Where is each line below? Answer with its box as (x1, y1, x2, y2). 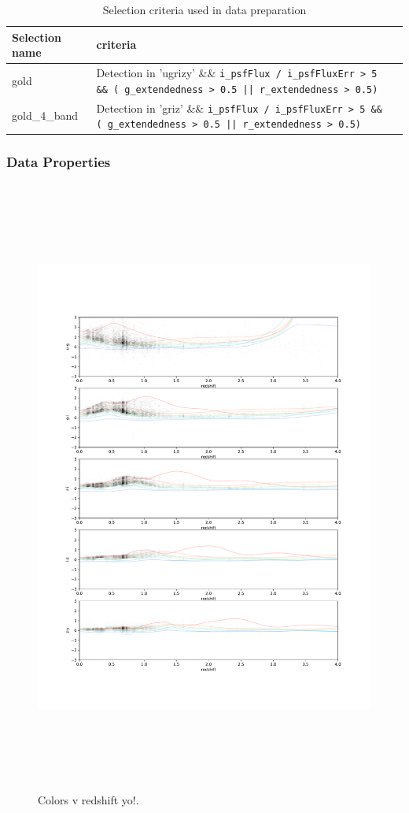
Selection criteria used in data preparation (102, 2, 307, 17)
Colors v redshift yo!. (38, 792, 139, 808)
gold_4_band (12, 107, 79, 124)
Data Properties (6, 152, 111, 172)
